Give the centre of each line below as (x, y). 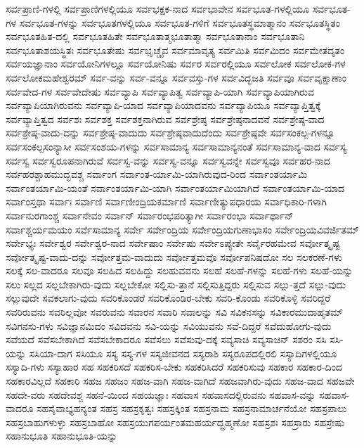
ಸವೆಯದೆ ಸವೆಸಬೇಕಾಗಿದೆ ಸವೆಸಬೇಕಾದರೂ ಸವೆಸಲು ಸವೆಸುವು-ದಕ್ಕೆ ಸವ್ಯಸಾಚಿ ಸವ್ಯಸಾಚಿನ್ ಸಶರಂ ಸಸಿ (166, 339)
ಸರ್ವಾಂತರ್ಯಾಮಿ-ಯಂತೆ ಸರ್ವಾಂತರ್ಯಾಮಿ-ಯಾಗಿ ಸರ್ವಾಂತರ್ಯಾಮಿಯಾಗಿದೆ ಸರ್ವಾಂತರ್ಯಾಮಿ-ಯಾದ (175, 187)
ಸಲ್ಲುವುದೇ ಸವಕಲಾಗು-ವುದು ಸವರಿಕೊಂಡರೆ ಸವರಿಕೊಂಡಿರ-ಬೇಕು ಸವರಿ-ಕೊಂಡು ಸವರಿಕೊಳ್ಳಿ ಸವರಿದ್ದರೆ (168, 298)
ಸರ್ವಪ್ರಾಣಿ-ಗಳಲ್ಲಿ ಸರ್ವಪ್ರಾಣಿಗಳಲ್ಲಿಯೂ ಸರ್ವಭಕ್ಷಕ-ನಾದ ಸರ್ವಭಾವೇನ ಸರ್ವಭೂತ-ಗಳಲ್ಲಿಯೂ (158, 8)
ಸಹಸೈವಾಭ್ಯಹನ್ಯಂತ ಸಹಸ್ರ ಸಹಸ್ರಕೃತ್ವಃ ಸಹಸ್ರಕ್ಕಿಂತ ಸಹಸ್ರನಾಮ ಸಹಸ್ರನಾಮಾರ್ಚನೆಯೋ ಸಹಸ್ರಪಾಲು (191, 408)
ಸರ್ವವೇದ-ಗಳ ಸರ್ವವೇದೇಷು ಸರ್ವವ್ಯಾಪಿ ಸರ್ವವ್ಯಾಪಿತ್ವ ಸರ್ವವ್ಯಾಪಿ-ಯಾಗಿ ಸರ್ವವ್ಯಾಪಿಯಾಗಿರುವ (160, 91)
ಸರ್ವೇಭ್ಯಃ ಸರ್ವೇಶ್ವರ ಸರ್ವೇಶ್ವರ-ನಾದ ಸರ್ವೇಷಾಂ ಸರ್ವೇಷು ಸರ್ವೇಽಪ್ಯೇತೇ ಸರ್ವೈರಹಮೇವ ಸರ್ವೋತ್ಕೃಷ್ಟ (173, 243)
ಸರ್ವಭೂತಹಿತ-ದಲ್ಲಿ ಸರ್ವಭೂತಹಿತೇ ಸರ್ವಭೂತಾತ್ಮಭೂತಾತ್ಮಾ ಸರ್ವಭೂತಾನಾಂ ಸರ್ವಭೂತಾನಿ (155, 36)
